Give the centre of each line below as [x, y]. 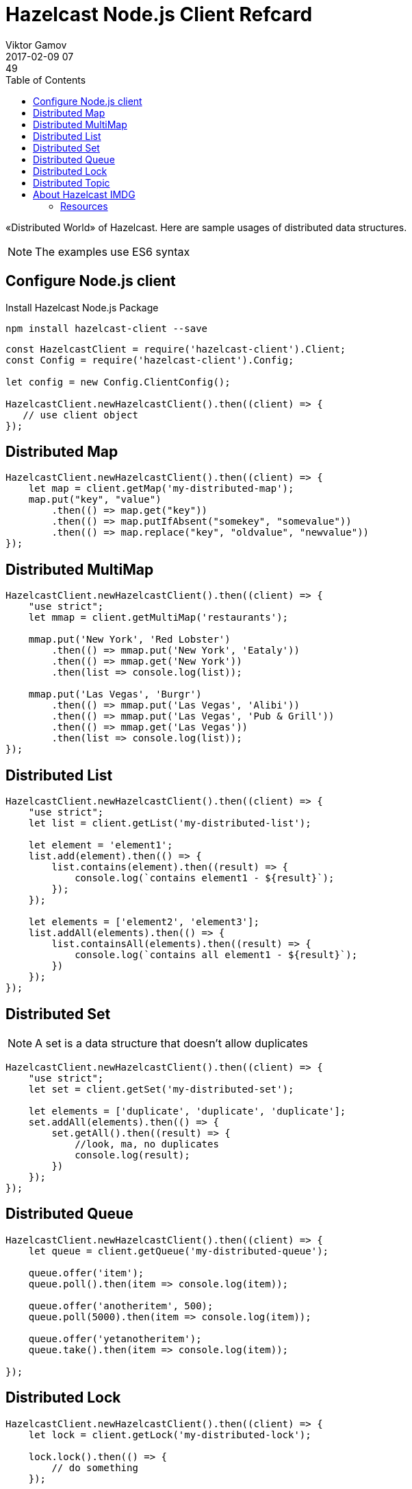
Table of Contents [46, 80]
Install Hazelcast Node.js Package [82, 307]
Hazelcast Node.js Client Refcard [159, 14]
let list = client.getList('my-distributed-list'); [170, 823]
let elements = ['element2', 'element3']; [144, 922]
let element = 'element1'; [101, 845]
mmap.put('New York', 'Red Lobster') [129, 640]
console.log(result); [132, 1155]
